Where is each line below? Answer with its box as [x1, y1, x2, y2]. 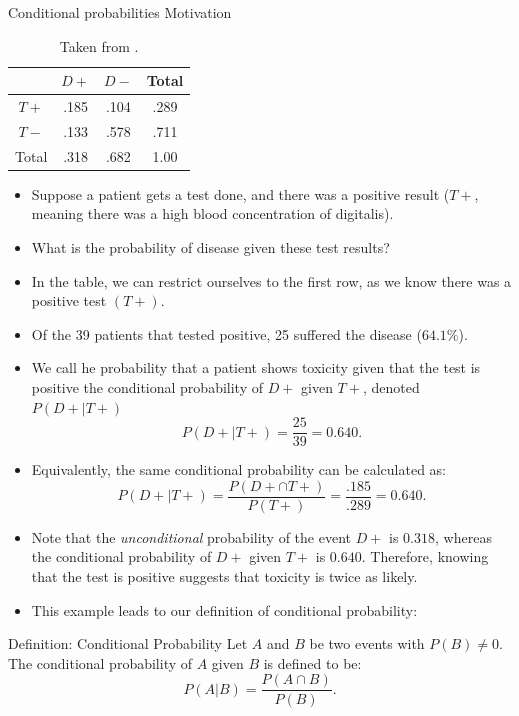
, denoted [362, 376, 420, 397]
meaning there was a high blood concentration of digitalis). [31, 203, 394, 224]
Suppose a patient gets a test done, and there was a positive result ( [31, 183, 450, 204]
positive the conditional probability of [31, 376, 263, 397]
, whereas [435, 526, 492, 547]
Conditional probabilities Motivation [8, 2, 232, 22]
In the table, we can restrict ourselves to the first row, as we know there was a [31, 270, 512, 291]
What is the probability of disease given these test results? [31, 237, 390, 257]
